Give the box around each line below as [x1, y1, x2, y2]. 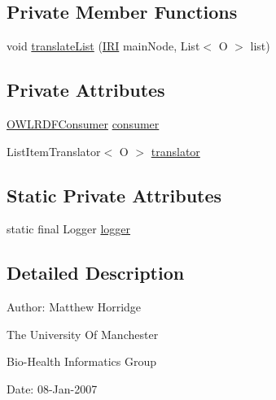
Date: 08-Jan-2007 [7, 380, 98, 397]
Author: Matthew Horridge [7, 298, 142, 315]
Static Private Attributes [7, 182, 222, 207]
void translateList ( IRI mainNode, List [7, 37, 200, 54]
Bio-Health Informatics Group [7, 353, 157, 370]
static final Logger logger [7, 220, 131, 237]
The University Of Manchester [7, 325, 159, 342]
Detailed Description [7, 260, 185, 285]
